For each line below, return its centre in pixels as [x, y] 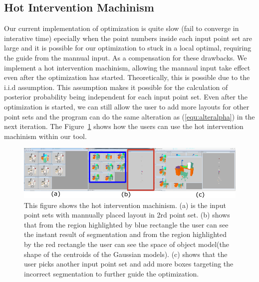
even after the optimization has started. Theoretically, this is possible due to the [127, 77]
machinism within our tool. [45, 136]
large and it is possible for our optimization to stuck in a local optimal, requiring [128, 48]
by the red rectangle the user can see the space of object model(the [127, 244]
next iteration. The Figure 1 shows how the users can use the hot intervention [124, 126]
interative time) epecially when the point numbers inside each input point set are [128, 38]
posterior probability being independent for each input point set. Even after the [126, 97]
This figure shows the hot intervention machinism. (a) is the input [125, 205]
